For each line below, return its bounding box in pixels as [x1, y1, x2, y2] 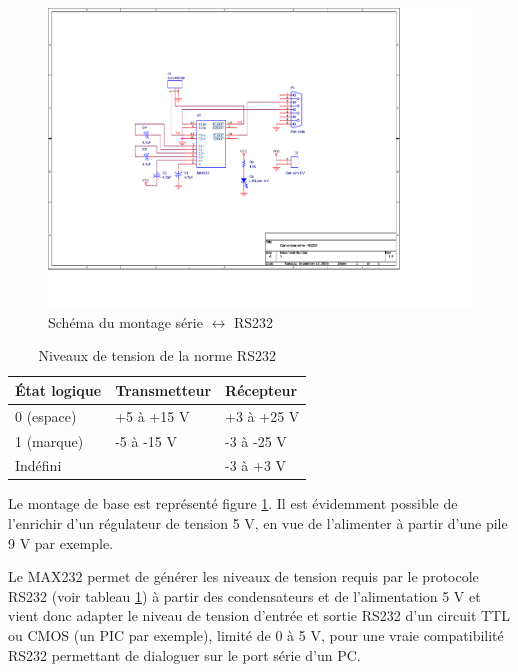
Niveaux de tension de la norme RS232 [38, 345, 276, 366]
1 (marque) [15, 430, 84, 451]
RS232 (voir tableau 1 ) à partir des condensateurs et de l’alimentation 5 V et [8, 585, 481, 606]
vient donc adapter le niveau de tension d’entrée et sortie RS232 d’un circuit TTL [8, 605, 510, 626]
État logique [15, 379, 102, 400]
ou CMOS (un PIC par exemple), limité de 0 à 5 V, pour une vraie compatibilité [8, 625, 504, 646]
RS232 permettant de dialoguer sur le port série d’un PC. [8, 644, 361, 665]
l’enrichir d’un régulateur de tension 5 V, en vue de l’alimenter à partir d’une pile [8, 513, 508, 534]
